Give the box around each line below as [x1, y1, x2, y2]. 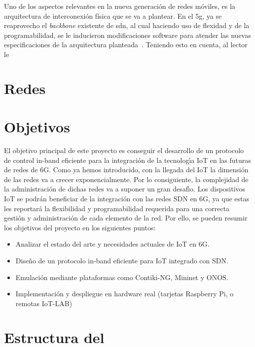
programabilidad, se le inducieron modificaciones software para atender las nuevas [4, 30, 251, 40]
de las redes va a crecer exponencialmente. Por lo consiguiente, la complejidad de [4, 174, 249, 184]
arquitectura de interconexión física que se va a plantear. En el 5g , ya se [4, 10, 222, 21]
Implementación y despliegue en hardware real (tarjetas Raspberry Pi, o [15, 288, 234, 299]
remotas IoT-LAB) [15, 298, 73, 308]
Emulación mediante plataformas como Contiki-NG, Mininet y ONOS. [15, 272, 228, 282]
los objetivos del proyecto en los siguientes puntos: [4, 222, 156, 232]
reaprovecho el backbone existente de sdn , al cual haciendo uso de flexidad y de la [4, 20, 250, 31]
